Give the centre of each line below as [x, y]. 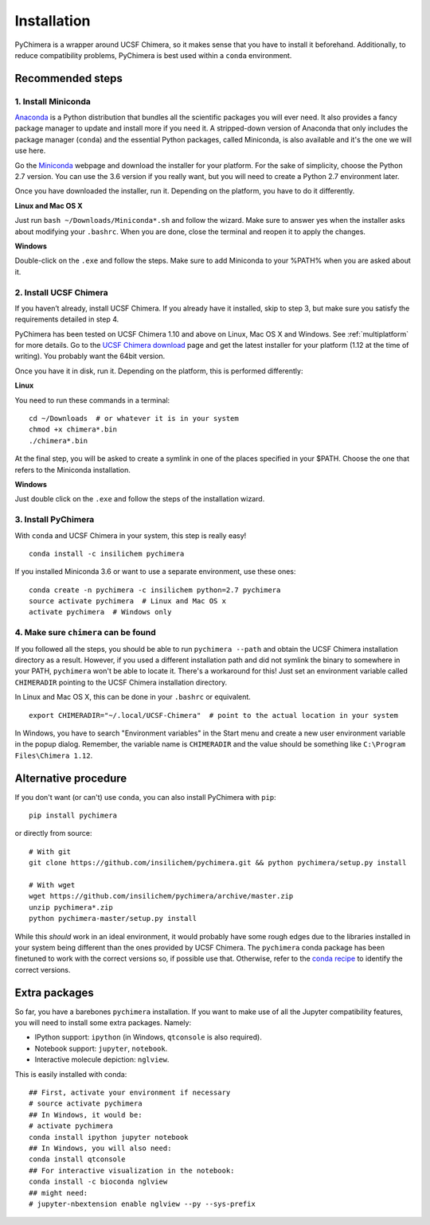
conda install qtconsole [77, 1159]
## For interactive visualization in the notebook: [132, 1170]
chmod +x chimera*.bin [73, 429]
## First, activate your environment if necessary [130, 1092]
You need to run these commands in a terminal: [92, 400]
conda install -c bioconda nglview [98, 1182]
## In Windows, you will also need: [100, 1148]
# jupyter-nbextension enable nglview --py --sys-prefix [143, 1204]
